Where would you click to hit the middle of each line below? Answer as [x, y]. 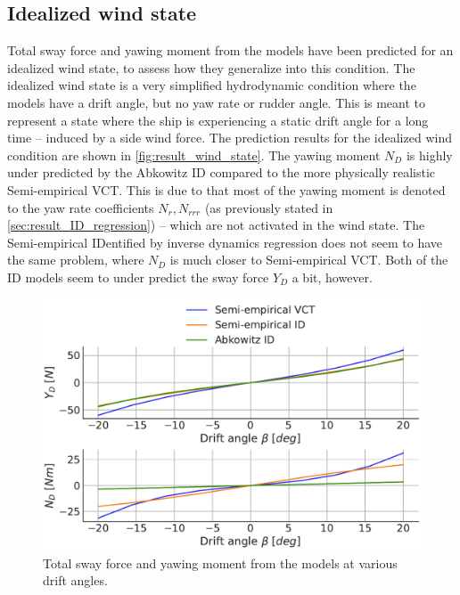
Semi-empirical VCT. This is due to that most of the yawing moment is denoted [226, 189]
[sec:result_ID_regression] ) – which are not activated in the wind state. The [216, 225]
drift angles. [75, 580]
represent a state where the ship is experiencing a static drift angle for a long [218, 120]
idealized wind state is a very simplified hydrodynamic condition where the [212, 85]
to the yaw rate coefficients [81, 207]
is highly [429, 155]
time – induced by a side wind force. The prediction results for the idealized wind [230, 138]
